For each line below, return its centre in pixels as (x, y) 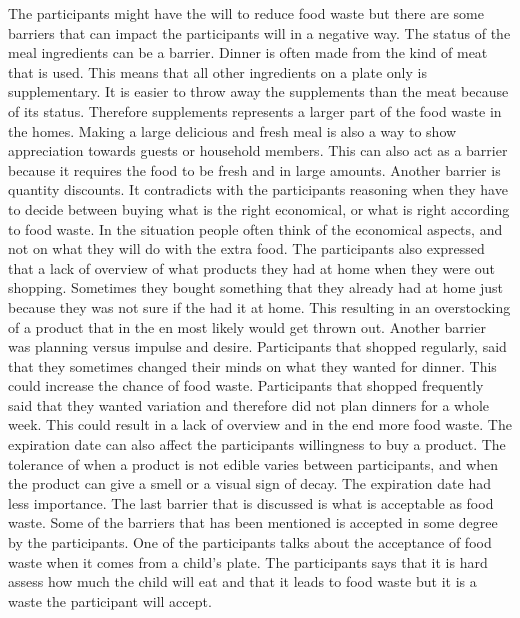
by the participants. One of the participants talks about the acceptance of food (250, 542)
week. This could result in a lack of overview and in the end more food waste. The (260, 424)
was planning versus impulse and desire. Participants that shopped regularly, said (257, 346)
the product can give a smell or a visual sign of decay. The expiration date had (249, 483)
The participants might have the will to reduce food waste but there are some (246, 13)
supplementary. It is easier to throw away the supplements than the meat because (258, 91)
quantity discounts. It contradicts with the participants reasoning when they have (258, 189)
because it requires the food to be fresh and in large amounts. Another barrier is (254, 169)
